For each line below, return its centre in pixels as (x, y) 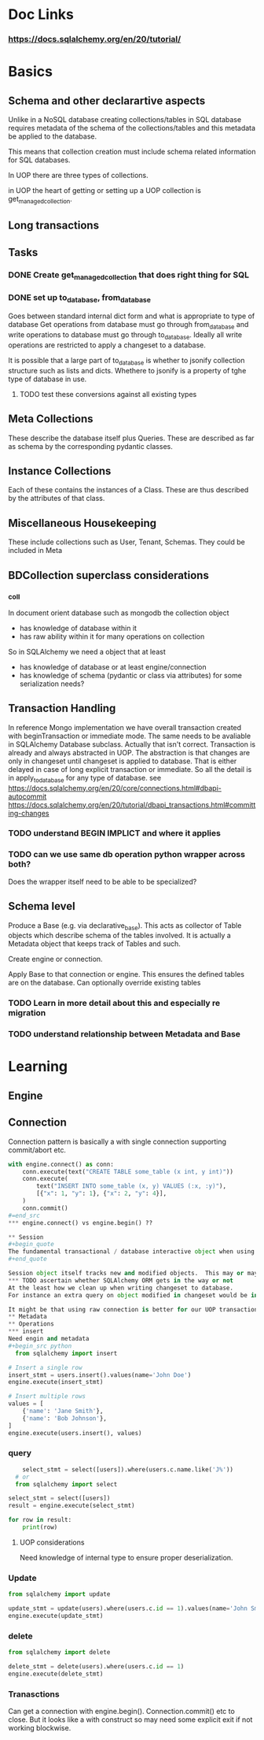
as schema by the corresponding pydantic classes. (90, 446)
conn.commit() (45, 1208)
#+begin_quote (31, 1245)
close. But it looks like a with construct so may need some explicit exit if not (130, 1720)
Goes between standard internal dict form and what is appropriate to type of (132, 316)
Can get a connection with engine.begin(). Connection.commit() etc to (122, 1712)
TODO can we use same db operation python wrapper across (127, 855)
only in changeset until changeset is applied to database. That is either (123, 761)
